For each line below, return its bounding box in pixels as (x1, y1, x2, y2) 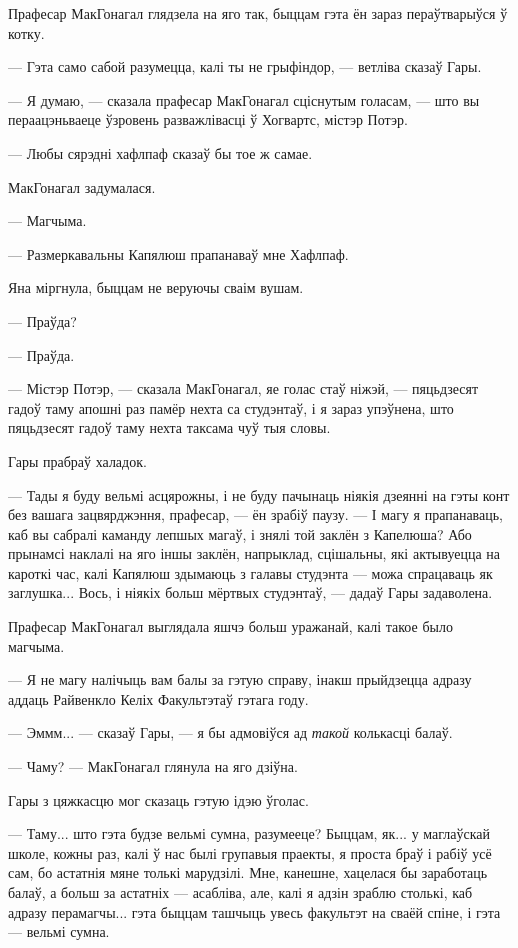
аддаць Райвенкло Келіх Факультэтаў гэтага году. (8, 688, 309, 709)
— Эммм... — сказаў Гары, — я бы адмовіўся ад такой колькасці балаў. (8, 722, 453, 743)
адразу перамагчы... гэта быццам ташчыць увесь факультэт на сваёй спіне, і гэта (8, 901, 501, 922)
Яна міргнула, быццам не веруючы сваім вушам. (8, 277, 304, 298)
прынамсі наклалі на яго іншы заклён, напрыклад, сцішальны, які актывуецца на (8, 543, 500, 564)
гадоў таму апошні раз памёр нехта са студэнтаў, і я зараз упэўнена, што (8, 397, 454, 418)
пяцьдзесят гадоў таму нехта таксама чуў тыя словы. (8, 417, 331, 438)
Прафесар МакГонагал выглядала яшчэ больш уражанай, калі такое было (8, 616, 453, 637)
